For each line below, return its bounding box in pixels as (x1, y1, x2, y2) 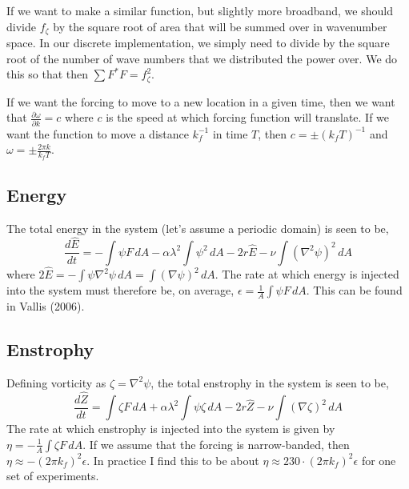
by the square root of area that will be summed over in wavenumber (53, 18, 387, 34)
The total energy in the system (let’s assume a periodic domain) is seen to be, (6, 219, 389, 236)
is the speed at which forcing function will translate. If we (106, 109, 390, 126)
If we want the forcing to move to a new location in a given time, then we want (6, 93, 395, 110)
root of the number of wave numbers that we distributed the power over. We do (6, 50, 398, 66)
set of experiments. (6, 467, 99, 484)
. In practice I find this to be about (86, 451, 259, 468)
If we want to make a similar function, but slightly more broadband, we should (6, 2, 393, 18)
